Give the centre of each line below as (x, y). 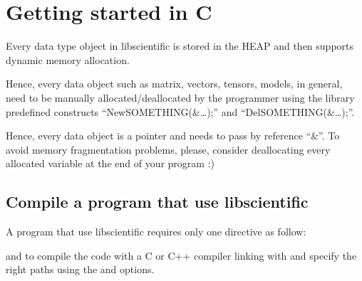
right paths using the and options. (80, 269)
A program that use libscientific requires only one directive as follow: (156, 232)
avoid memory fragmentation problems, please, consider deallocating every (168, 149)
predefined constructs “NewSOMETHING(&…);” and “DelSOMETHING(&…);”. (180, 111)
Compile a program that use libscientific (157, 202)
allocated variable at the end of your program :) (110, 163)
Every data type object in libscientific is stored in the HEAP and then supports (180, 46)
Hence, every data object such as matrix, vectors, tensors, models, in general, (174, 84)
